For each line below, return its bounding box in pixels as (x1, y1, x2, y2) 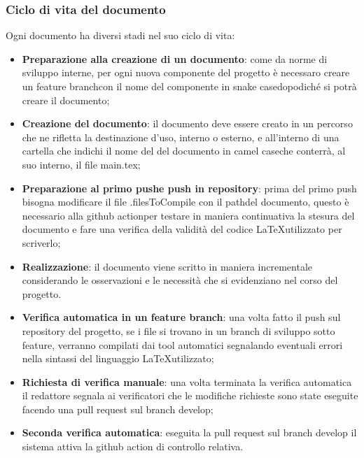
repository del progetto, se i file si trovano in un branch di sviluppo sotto (22, 323, 335, 338)
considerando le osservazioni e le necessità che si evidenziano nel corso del (22, 273, 338, 287)
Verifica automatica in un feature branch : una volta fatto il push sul (22, 310, 341, 324)
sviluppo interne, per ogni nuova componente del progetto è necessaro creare (22, 65, 350, 80)
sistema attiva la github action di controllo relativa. (22, 439, 244, 454)
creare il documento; (22, 92, 110, 107)
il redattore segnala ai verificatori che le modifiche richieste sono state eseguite (22, 388, 358, 403)
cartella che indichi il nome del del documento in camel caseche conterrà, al (22, 143, 346, 158)
